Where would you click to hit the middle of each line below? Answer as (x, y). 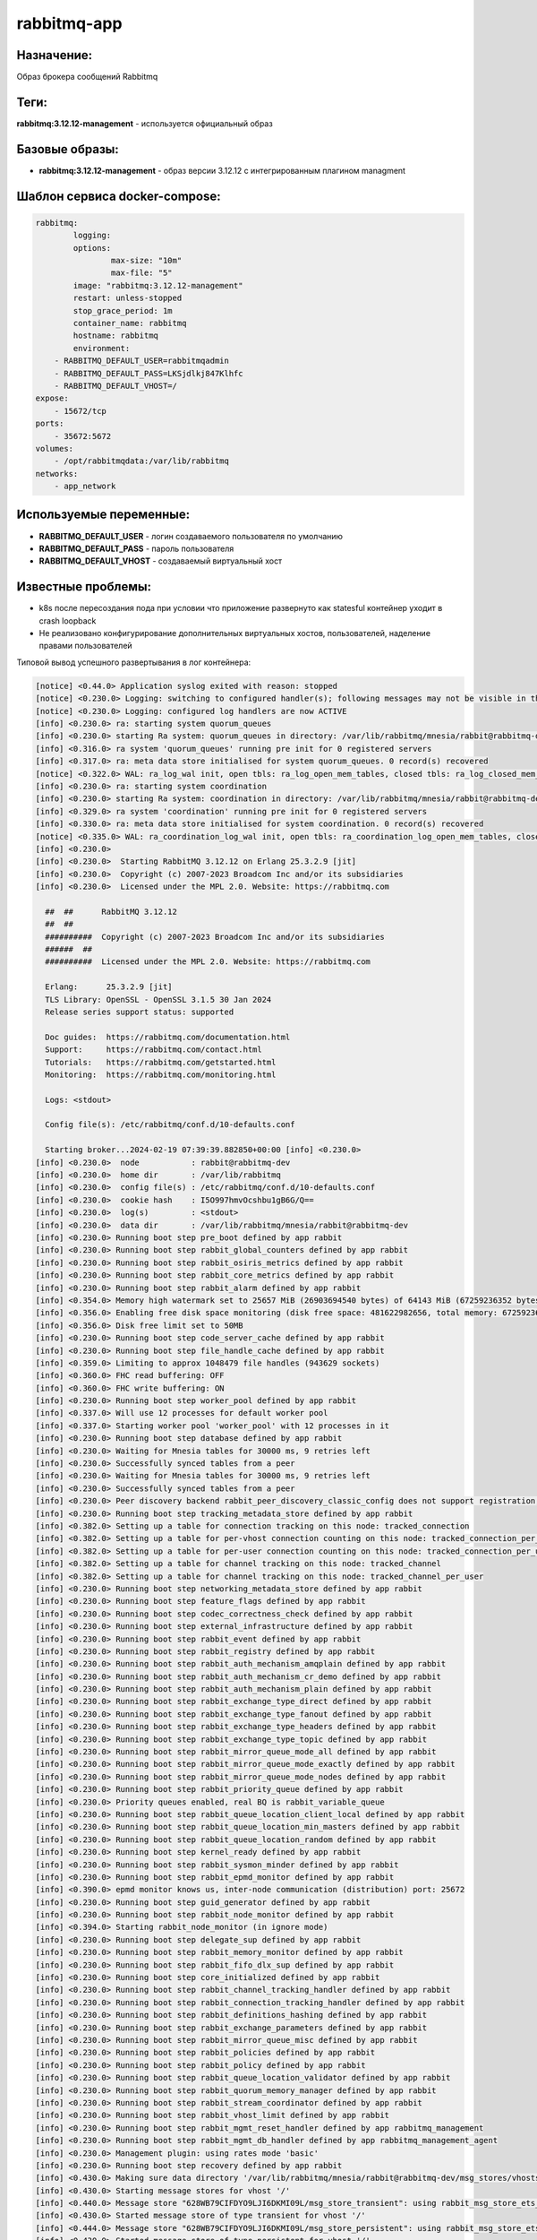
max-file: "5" (142, 273)
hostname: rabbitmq (115, 336)
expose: (52, 398)
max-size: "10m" (146, 261)
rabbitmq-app (69, 23)
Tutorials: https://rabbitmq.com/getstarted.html (161, 1062)
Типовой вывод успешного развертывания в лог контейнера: (134, 662)
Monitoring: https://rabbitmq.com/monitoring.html (161, 1074)
